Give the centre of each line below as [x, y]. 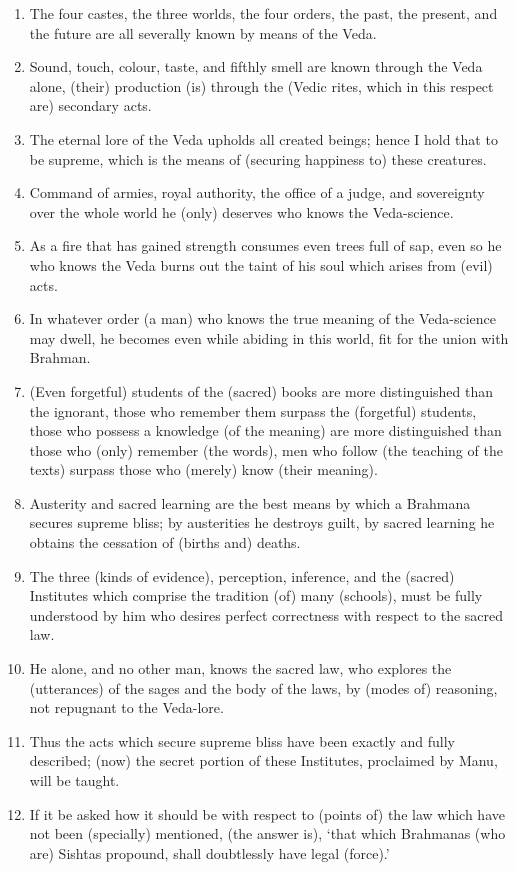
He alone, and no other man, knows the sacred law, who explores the [240, 668]
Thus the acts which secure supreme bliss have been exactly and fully [242, 740]
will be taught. [74, 780]
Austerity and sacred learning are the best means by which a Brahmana [250, 502]
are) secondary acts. [90, 105]
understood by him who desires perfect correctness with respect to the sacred [266, 614]
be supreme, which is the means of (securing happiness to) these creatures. [258, 158]
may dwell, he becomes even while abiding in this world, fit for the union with [269, 337]
